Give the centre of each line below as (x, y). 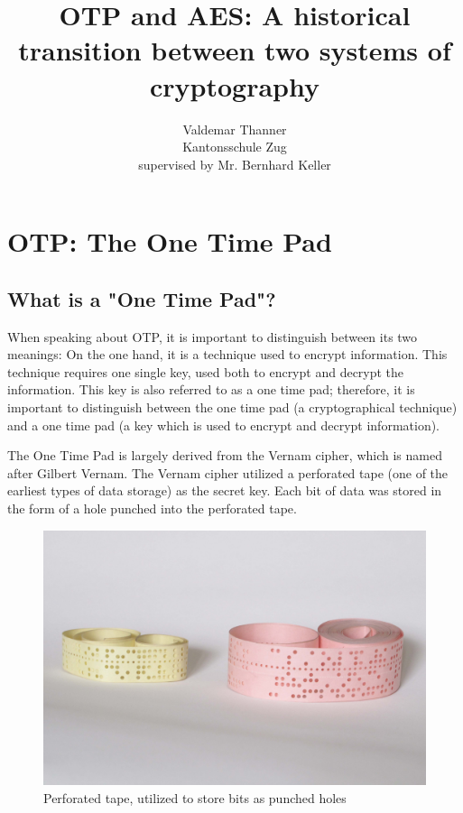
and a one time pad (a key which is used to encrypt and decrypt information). (224, 425)
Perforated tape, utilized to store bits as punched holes (195, 797)
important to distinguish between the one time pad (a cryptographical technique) (232, 407)
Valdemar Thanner (235, 129)
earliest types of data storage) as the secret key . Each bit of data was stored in (225, 490)
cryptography (235, 85)
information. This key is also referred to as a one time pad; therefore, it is (211, 389)
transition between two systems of (235, 50)
